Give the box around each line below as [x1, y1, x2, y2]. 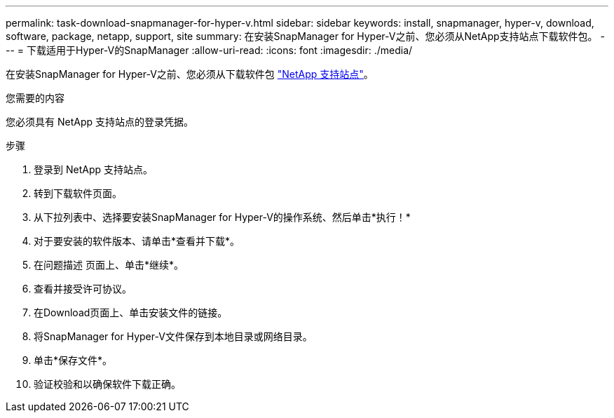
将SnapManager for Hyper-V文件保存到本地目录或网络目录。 [34, 330, 313, 342]
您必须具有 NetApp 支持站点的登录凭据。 [6, 116, 193, 128]
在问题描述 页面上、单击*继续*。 [34, 259, 184, 271]
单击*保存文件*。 [34, 354, 113, 366]
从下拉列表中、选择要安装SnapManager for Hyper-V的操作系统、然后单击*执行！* [34, 211, 411, 223]
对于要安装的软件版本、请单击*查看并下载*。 [34, 235, 240, 247]
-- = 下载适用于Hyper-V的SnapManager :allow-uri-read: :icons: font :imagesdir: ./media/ [6, 44, 413, 56]
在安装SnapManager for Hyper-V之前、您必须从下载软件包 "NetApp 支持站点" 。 [6, 68, 374, 80]
